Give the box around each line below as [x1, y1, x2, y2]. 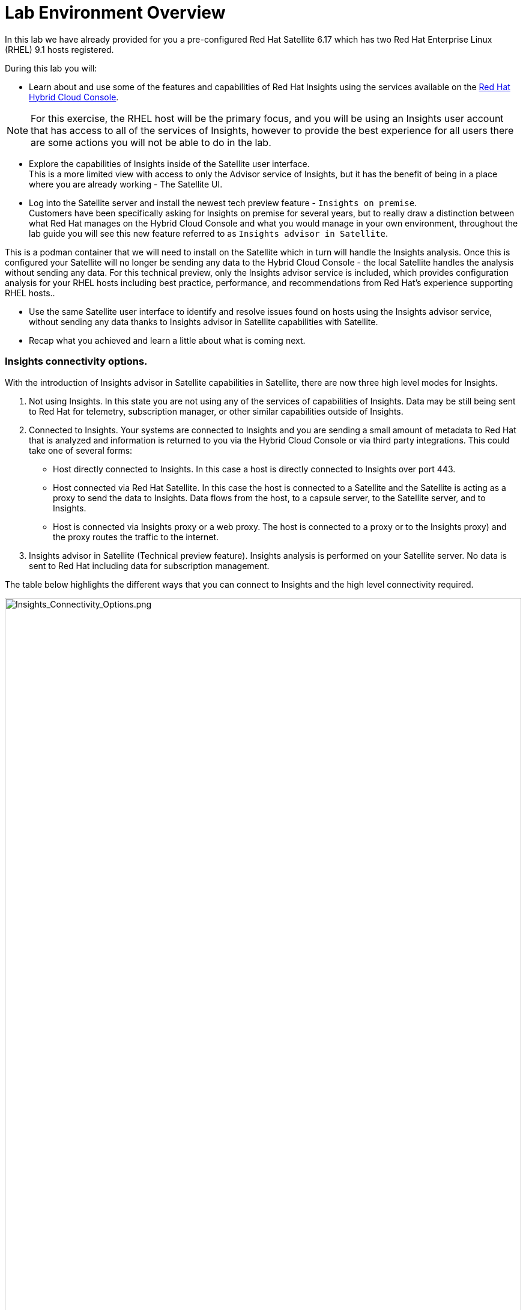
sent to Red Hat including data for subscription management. [29, 560, 270, 571]
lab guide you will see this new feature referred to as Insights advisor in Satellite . [29, 228, 388, 239]
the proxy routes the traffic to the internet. [53, 531, 219, 542]
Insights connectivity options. [5, 355, 148, 368]
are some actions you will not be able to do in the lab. [31, 136, 271, 148]
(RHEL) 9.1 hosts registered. [5, 44, 114, 55]
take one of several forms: [29, 445, 133, 455]
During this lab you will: [5, 62, 97, 73]
